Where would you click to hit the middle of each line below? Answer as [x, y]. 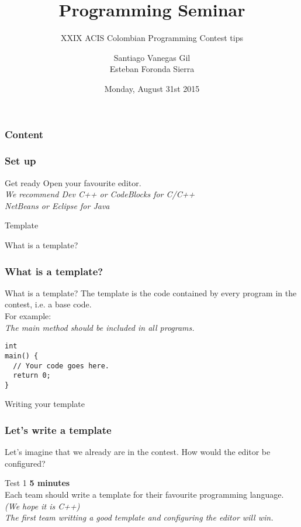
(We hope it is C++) [42, 506]
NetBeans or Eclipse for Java [57, 205]
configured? [25, 463]
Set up [20, 161]
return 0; [32, 376]
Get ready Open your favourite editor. [73, 182]
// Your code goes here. [61, 366]
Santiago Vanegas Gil [152, 57]
